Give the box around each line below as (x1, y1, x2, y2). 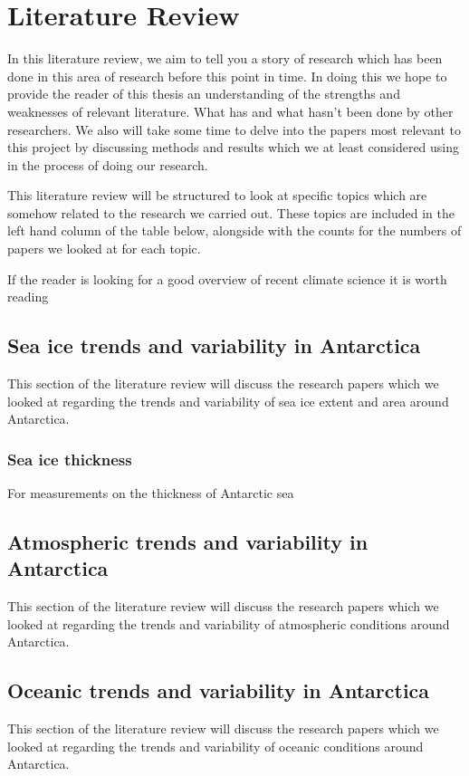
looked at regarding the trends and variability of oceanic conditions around (7, 736, 424, 755)
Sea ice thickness (7, 447, 132, 470)
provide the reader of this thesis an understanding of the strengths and (7, 84, 400, 103)
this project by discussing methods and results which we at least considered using (7, 138, 460, 157)
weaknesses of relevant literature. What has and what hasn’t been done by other (7, 101, 454, 120)
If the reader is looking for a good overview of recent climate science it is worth (7, 269, 447, 288)
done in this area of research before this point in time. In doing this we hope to (7, 66, 447, 85)
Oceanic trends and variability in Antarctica (7, 676, 430, 704)
